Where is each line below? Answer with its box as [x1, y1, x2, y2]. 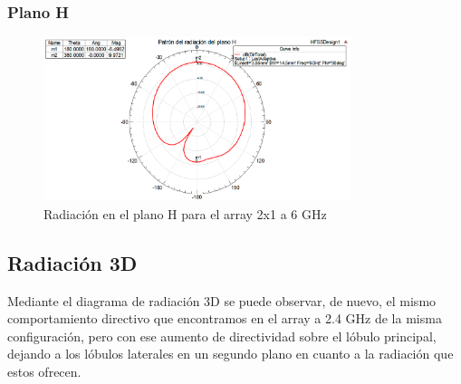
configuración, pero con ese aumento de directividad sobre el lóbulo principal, [7, 326, 437, 345]
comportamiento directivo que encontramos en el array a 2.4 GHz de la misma [7, 309, 442, 328]
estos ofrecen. [7, 362, 82, 381]
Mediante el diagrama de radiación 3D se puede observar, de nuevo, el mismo [7, 291, 437, 310]
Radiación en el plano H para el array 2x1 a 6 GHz [43, 204, 327, 223]
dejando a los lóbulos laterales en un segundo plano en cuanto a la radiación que [7, 344, 454, 363]
